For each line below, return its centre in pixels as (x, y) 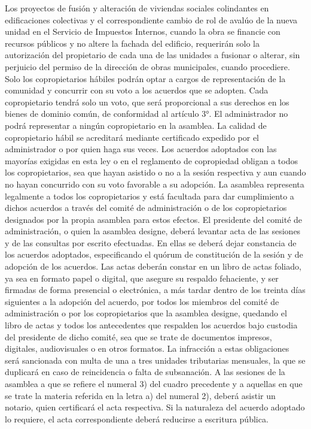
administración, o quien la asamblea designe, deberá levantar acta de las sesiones (153, 231)
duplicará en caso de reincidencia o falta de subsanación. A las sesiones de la (145, 372)
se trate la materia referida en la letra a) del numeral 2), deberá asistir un (140, 395)
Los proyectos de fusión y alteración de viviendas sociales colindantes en (137, 8)
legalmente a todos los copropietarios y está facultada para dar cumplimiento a (150, 196)
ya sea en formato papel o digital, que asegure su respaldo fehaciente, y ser (142, 278)
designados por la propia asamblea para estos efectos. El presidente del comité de (154, 219)
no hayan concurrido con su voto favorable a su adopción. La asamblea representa (155, 184)
